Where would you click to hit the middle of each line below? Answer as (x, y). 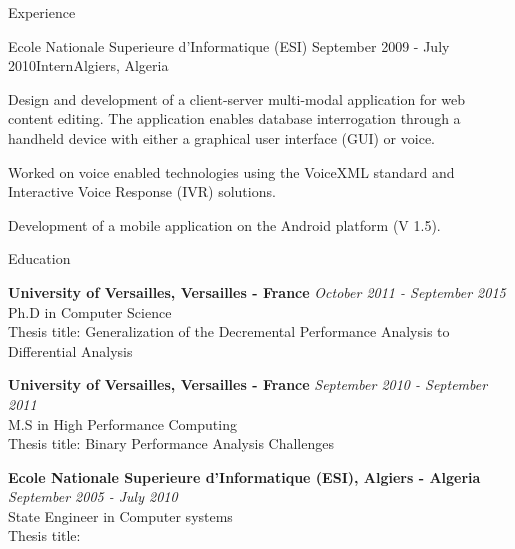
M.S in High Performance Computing (122, 423)
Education (39, 258)
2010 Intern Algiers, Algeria (88, 65)
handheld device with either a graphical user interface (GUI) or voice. (221, 137)
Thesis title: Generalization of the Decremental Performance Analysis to (229, 331)
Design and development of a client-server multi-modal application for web (237, 98)
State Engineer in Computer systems (120, 515)
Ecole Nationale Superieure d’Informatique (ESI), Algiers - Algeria (244, 476)
